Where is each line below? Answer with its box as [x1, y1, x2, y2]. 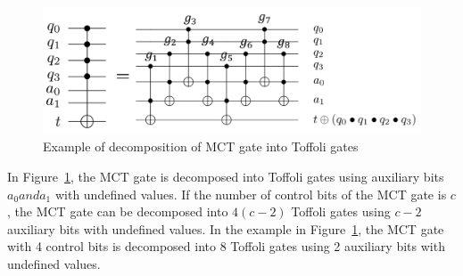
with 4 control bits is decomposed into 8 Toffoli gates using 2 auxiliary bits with [7, 237, 445, 256]
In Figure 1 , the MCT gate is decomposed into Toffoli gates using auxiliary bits [7, 167, 444, 186]
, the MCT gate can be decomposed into [7, 202, 228, 221]
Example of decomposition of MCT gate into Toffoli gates [43, 137, 359, 156]
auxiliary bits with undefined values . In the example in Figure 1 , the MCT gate [7, 219, 444, 238]
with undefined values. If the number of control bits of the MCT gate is [54, 184, 447, 203]
